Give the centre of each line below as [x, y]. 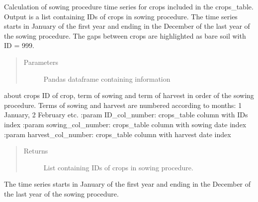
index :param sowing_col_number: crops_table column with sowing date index [125, 124]
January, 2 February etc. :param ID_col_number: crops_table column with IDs [126, 115]
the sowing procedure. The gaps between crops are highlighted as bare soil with [125, 35]
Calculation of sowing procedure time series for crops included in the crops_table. [129, 6]
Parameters [41, 62]
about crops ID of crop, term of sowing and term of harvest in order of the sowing [129, 95]
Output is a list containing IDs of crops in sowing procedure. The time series [121, 16]
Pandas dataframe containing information [107, 78]
